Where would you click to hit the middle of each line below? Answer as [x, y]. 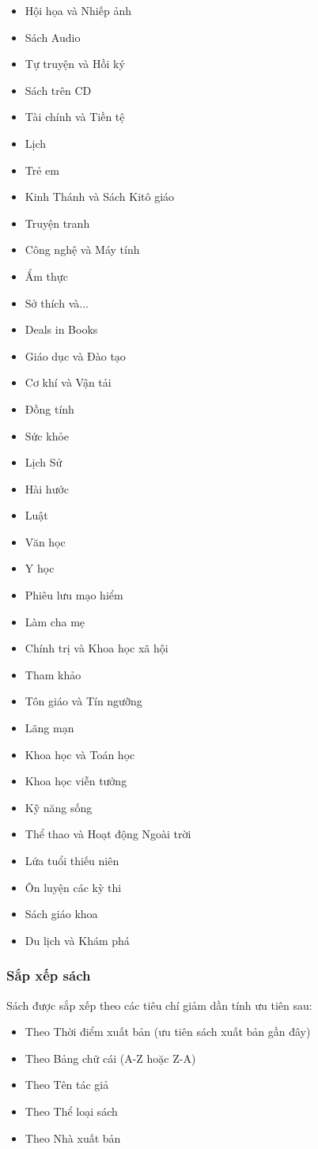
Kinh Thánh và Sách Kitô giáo [100, 197]
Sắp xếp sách [49, 975]
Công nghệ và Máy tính [82, 249]
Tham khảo [53, 674]
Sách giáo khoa [61, 914]
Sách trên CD [58, 90]
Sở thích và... [57, 302]
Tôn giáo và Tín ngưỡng [83, 701]
